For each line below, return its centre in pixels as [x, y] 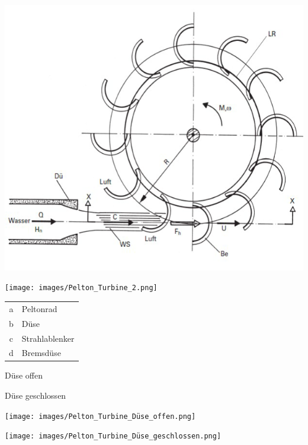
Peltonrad [39, 308]
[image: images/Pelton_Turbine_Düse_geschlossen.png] [113, 436]
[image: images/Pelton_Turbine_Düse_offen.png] [100, 416]
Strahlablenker [48, 338]
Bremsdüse [41, 353]
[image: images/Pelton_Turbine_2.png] [81, 288]
